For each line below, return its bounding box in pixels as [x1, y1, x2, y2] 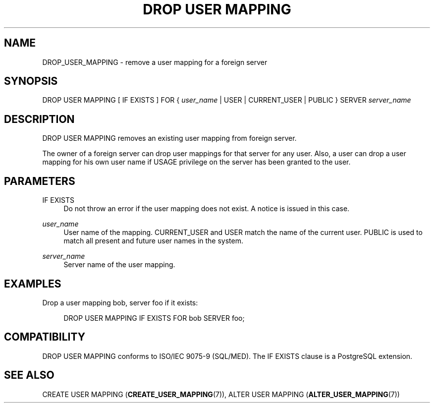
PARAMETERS [4, 174, 75, 187]
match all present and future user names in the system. [63, 236, 243, 245]
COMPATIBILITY [4, 331, 85, 344]
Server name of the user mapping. [63, 260, 175, 269]
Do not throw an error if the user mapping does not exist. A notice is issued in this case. [63, 204, 350, 213]
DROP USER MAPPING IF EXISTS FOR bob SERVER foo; [63, 313, 245, 322]
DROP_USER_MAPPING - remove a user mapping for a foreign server [42, 58, 268, 66]
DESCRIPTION [4, 113, 75, 125]
